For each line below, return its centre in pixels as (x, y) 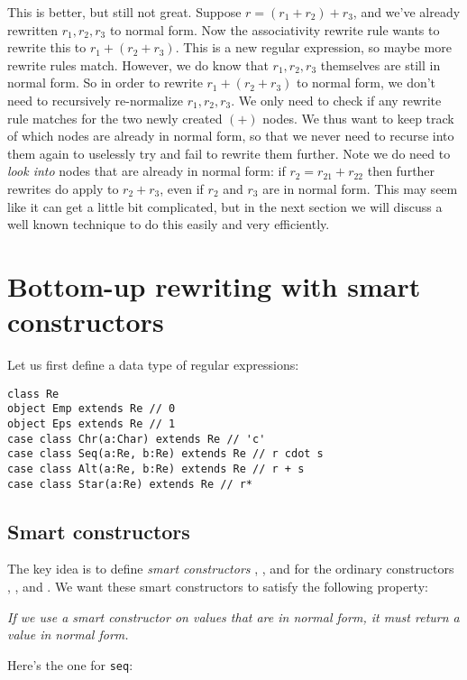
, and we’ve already (407, 12)
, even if (182, 188)
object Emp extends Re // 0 (92, 409)
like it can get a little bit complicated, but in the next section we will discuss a (225, 206)
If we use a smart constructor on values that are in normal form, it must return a (233, 616)
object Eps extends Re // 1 (92, 423)
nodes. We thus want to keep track (358, 118)
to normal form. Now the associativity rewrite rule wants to (275, 29)
